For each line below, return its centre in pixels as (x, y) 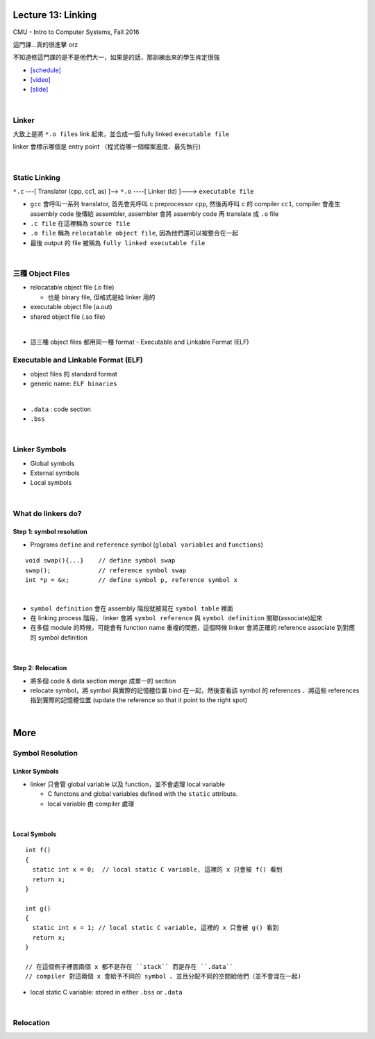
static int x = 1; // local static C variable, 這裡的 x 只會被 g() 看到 (156, 928)
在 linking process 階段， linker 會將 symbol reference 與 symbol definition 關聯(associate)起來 (176, 618)
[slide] (39, 90)
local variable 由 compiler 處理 (91, 804)
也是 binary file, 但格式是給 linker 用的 (101, 297)
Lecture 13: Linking (55, 15)
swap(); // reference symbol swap (106, 570)
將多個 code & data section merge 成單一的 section (103, 681)
